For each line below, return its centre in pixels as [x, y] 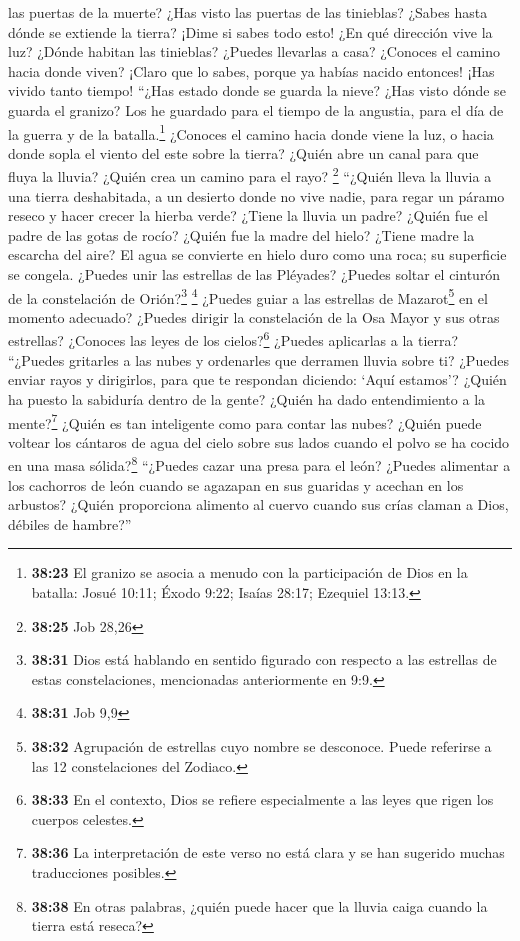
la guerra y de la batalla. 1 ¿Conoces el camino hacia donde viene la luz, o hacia [251, 132]
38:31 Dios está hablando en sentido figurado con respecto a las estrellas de [264, 659]
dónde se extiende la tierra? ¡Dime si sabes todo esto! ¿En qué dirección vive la [250, 31]
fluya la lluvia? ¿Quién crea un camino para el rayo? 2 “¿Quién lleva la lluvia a [250, 175]
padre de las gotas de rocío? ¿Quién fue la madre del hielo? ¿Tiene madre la [241, 234]
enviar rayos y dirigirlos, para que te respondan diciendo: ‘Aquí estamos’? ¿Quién [257, 379]
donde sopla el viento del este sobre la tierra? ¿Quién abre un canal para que [243, 152]
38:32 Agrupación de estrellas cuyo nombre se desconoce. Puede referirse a [261, 745]
